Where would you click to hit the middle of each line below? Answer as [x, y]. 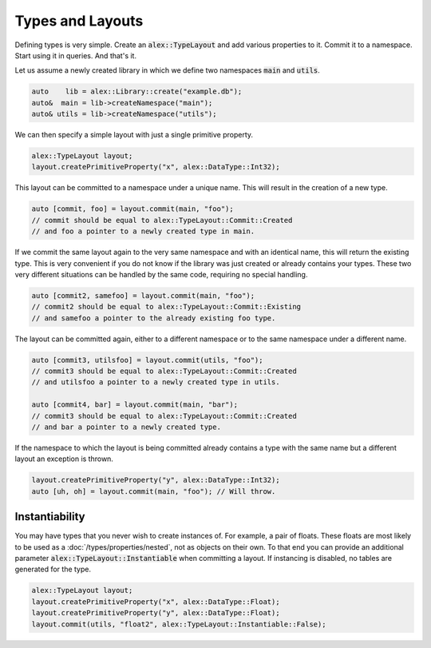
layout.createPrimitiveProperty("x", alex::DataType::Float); [156, 602]
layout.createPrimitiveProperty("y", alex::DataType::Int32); [156, 480]
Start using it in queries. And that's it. [76, 55]
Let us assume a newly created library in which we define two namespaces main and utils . [168, 70]
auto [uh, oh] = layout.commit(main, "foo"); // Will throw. [154, 491]
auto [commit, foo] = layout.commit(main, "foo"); [133, 209]
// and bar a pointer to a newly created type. [126, 427]
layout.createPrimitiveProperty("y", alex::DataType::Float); [156, 613]
